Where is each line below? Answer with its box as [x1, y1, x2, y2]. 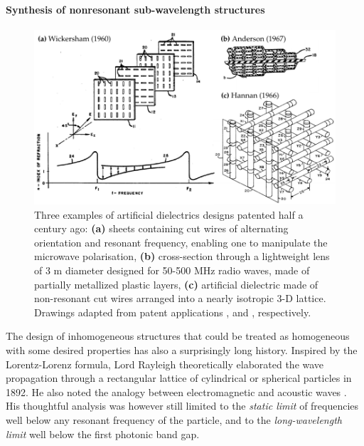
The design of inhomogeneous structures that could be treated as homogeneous [6, 328, 350, 343]
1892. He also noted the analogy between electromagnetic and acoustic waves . [6, 384, 347, 399]
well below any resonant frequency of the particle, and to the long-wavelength [6, 413, 342, 427]
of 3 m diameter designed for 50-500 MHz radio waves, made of [34, 263, 310, 278]
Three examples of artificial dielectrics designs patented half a [34, 207, 304, 222]
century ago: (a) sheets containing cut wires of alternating [34, 221, 289, 236]
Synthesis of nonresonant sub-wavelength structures [6, 1, 265, 16]
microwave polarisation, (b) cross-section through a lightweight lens [34, 249, 330, 264]
